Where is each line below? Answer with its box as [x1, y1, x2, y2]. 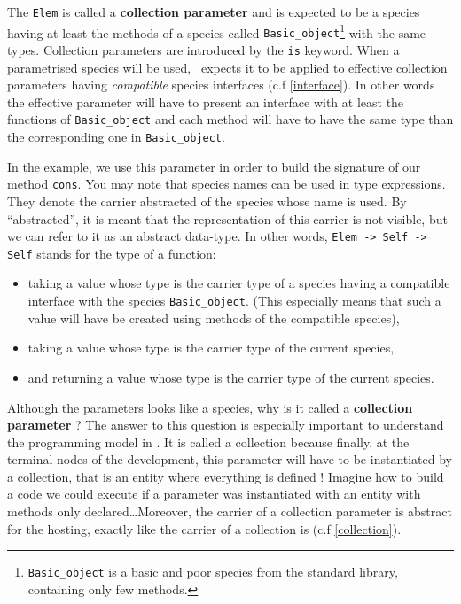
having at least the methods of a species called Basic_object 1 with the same [7, 20, 426, 42]
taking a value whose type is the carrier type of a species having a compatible [27, 274, 450, 292]
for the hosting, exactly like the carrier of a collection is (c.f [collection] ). [7, 519, 402, 538]
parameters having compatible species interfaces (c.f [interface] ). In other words [7, 75, 435, 94]
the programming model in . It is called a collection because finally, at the [7, 432, 410, 451]
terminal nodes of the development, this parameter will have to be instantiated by [7, 450, 453, 468]
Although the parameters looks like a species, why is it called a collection [7, 398, 413, 416]
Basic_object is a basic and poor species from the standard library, [27, 562, 398, 581]
